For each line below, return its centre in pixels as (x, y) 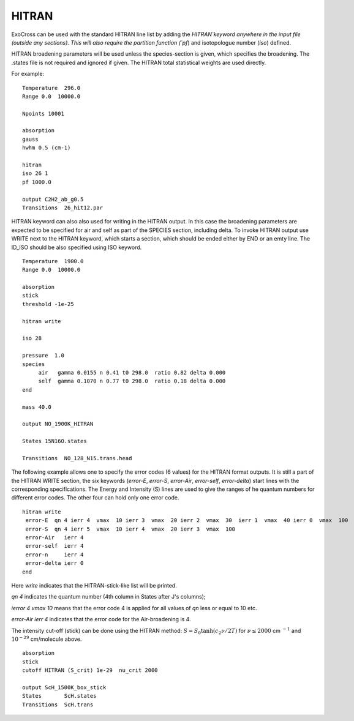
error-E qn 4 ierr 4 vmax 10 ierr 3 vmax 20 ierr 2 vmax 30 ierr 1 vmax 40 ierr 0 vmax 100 (187, 521)
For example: (28, 74)
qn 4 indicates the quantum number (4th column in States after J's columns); (108, 597)
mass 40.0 (37, 407)
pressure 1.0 (43, 356)
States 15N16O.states (55, 441)
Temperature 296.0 (51, 88)
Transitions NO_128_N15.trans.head (77, 458)
